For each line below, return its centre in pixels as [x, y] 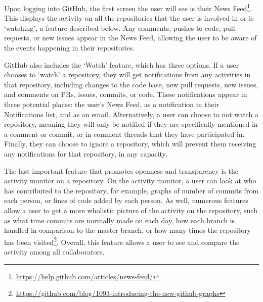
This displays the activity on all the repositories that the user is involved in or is [129, 18]
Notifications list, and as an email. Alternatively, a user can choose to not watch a [131, 114]
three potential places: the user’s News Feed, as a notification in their [112, 104]
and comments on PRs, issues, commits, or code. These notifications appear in [126, 94]
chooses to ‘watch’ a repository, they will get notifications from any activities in [127, 74]
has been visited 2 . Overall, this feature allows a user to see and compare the [122, 241]
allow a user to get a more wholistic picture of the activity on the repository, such [131, 210]
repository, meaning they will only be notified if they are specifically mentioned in [131, 124]
